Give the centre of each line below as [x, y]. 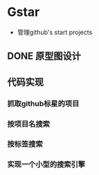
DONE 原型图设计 [44, 56]
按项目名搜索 [29, 124]
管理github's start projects [55, 32]
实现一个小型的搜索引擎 [46, 165]
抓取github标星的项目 [43, 103]
